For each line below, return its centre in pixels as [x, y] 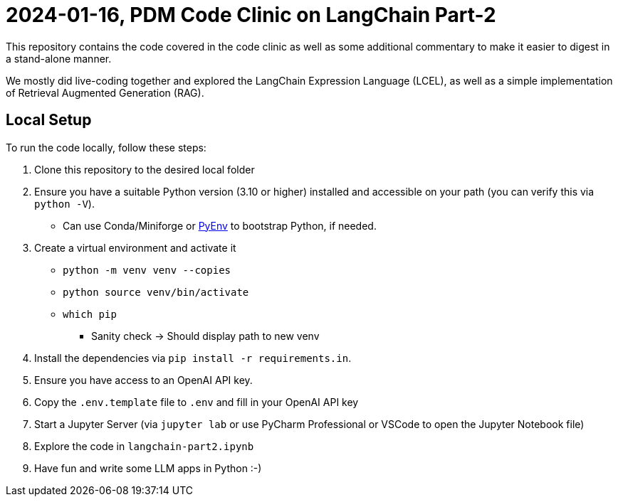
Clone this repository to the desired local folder [145, 169]
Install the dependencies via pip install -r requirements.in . [193, 358]
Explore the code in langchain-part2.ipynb [144, 446]
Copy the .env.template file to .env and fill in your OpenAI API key [197, 402]
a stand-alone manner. [59, 58]
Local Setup [49, 120]
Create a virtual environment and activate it [135, 247]
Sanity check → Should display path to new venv [205, 336]
